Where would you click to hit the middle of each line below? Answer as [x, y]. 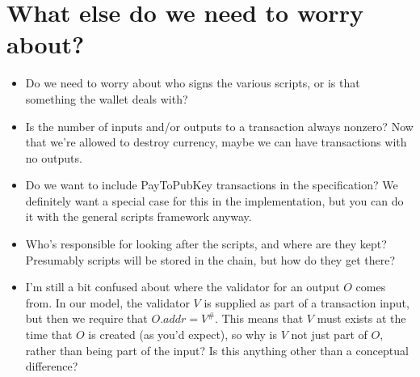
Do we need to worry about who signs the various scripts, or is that [193, 83]
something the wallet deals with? [107, 98]
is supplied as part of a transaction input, [307, 302]
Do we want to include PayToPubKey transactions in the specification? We [212, 185]
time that [49, 335]
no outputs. [54, 157]
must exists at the [361, 318]
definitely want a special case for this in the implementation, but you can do [214, 200]
